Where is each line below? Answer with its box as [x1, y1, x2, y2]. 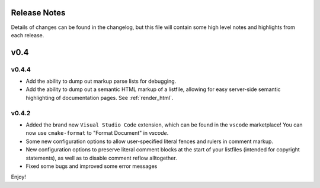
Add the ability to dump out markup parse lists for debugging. [25, 77, 177, 85]
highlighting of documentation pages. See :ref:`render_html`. [25, 94, 174, 101]
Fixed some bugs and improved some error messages [25, 163, 158, 170]
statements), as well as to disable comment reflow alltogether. [25, 154, 177, 161]
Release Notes [11, 8, 66, 18]
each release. [11, 31, 44, 38]
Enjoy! [11, 173, 27, 180]
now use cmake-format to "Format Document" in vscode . [25, 129, 169, 137]
